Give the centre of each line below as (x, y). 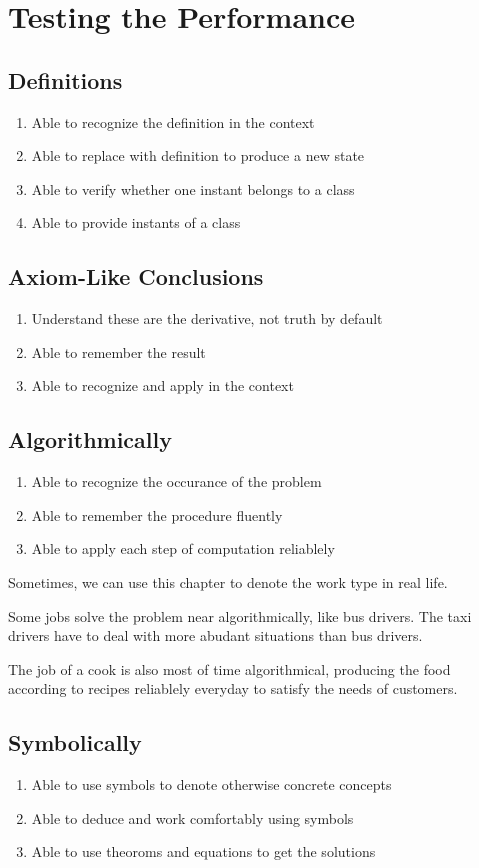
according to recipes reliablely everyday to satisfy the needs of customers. (233, 688)
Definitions (65, 79)
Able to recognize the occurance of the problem (176, 481)
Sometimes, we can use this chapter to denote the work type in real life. (228, 581)
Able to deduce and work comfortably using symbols (192, 817)
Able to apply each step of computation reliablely (183, 548)
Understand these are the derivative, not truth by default (207, 318)
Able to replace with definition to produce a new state (198, 155)
